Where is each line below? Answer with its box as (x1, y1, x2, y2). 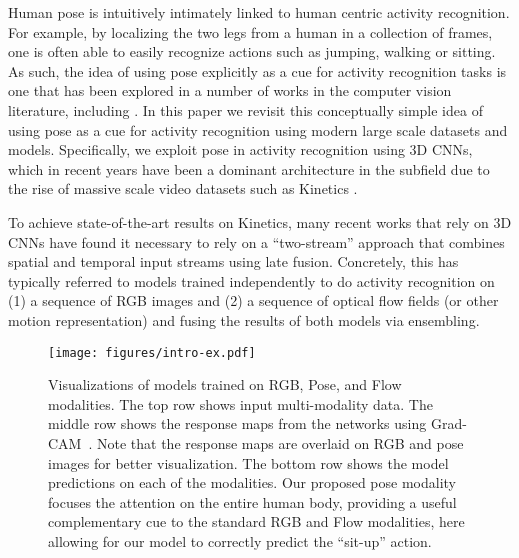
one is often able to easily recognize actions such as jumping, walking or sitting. (8, 41, 496, 62)
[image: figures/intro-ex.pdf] (48, 345, 256, 360)
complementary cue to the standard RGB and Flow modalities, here (48, 511, 465, 532)
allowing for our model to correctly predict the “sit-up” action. (48, 530, 432, 551)
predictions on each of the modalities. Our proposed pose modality (48, 472, 457, 493)
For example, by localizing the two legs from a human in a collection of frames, (8, 21, 493, 42)
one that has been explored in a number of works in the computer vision (8, 80, 452, 101)
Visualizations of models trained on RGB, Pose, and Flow (48, 374, 402, 395)
